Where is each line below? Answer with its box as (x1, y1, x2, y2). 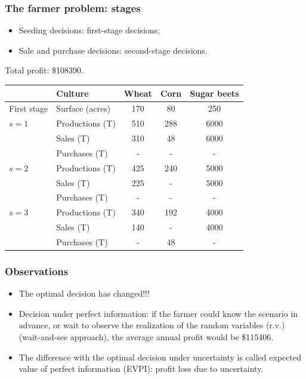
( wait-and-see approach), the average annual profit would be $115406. (18, 331, 274, 343)
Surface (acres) (56, 102, 111, 115)
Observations (5, 263, 69, 278)
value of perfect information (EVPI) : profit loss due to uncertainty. (18, 362, 264, 375)
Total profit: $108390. (5, 64, 84, 76)
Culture (56, 87, 89, 99)
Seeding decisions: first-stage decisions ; (18, 24, 160, 36)
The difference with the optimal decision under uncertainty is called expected (18, 350, 301, 363)
